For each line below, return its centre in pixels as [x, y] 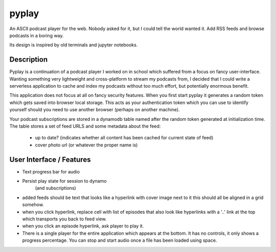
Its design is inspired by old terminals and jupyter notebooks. [74, 45]
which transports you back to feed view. [64, 219]
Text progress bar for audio [51, 171]
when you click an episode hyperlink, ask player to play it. [83, 226]
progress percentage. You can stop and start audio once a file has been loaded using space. [120, 240]
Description [29, 59]
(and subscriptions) [55, 188]
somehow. [33, 205]
